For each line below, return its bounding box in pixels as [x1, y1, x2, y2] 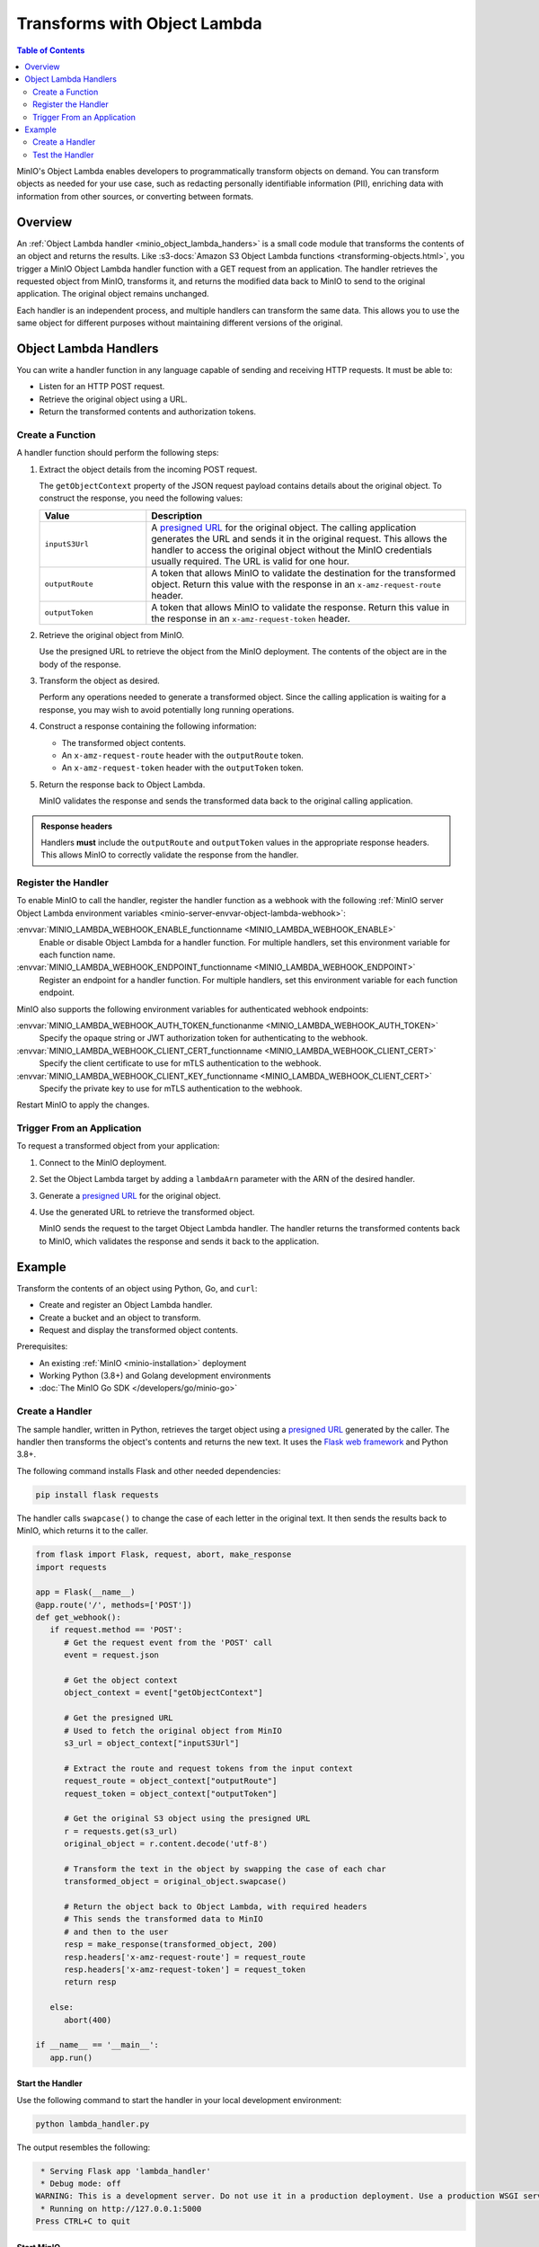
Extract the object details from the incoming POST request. [39, 464, 258, 475]
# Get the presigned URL [64, 1713, 174, 1723]
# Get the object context [64, 1675, 179, 1685]
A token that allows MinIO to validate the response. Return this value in [151, 600, 450, 613]
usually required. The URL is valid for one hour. [151, 555, 350, 567]
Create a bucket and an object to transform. [39, 1312, 201, 1323]
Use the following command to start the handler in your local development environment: [16, 2094, 342, 2105]
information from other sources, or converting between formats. [16, 191, 254, 201]
